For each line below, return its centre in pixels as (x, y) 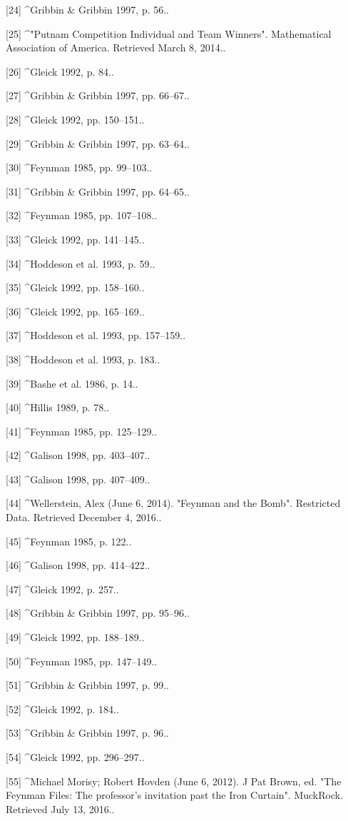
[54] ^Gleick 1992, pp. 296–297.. (75, 757)
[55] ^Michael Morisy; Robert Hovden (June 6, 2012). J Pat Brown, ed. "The (174, 781)
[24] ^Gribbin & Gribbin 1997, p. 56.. (88, 9)
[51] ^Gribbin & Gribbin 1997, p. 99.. (88, 685)
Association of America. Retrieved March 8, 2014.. (116, 47)
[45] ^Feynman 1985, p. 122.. (69, 541)
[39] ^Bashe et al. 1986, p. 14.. (72, 383)
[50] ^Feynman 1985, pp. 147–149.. (82, 661)
